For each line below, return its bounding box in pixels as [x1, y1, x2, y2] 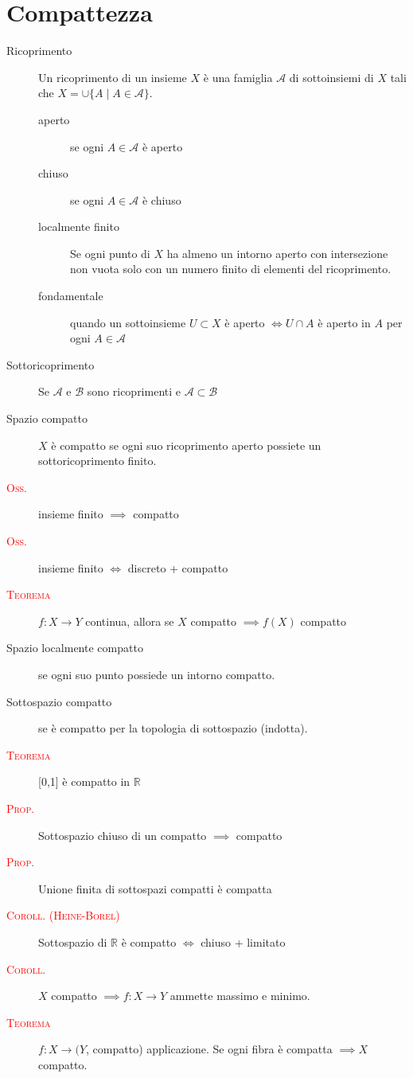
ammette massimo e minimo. [169, 987, 310, 1004]
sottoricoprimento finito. [38, 452, 157, 469]
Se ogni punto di [70, 244, 150, 261]
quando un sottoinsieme [70, 314, 186, 330]
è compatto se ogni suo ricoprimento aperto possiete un [51, 436, 321, 453]
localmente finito [38, 218, 119, 235]
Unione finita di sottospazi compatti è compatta [38, 880, 272, 896]
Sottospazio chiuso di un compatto [38, 826, 207, 843]
